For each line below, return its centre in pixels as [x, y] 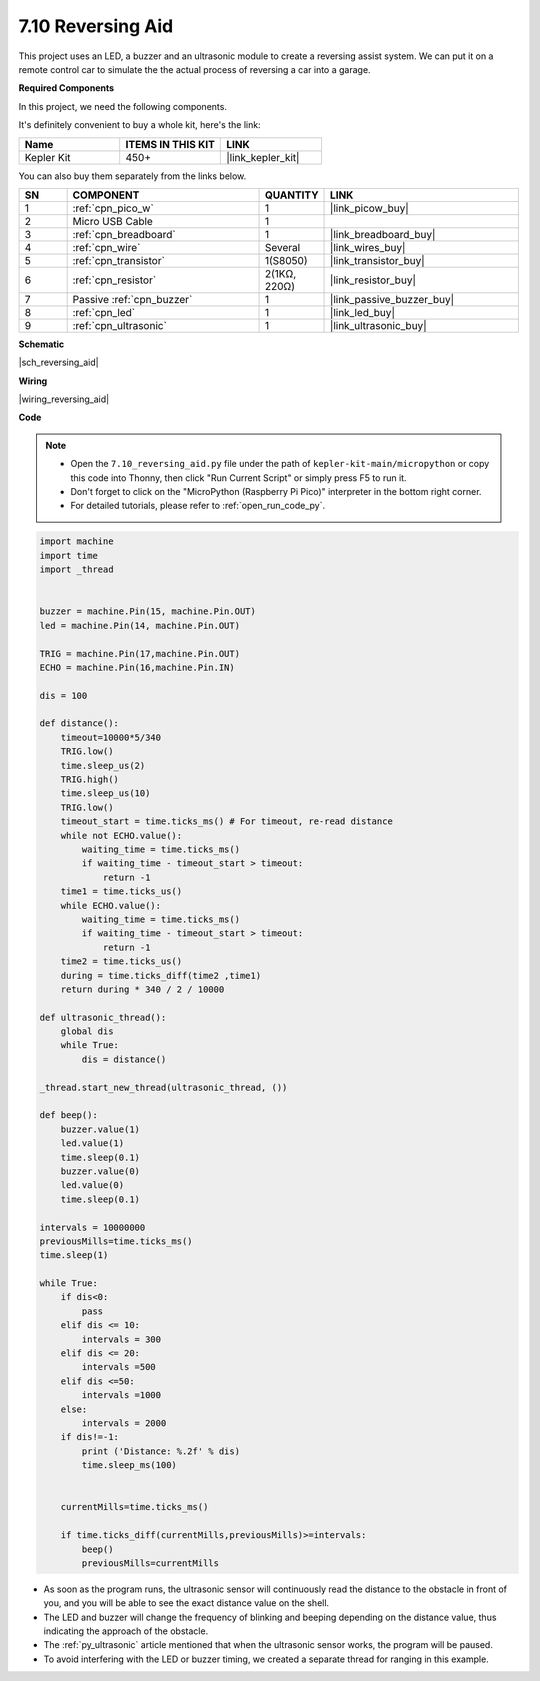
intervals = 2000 [124, 1423]
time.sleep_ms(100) [129, 1465]
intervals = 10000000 [92, 1227]
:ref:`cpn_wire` [106, 247]
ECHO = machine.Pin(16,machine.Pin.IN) [137, 667]
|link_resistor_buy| [373, 280]
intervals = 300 [121, 1339]
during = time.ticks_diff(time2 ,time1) [161, 975]
